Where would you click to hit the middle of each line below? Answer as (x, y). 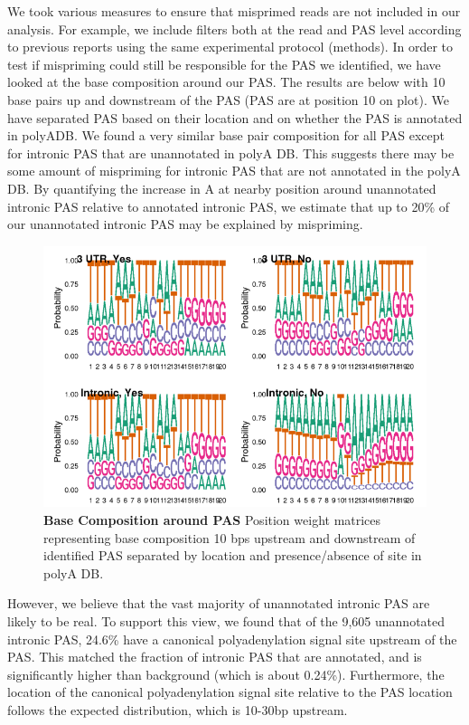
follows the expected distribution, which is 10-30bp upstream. (178, 709)
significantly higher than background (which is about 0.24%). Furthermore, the (226, 674)
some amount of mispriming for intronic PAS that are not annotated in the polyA (234, 171)
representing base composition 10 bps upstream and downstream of (230, 537)
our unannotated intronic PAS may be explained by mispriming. (185, 224)
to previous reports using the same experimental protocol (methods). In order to (230, 47)
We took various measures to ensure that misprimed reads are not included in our (234, 11)
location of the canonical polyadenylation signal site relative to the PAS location (230, 692)
